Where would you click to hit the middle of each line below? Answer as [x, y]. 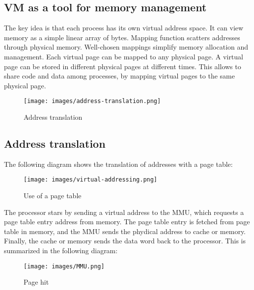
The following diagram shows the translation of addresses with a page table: [118, 164]
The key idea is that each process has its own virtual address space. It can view [124, 28]
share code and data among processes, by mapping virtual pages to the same [119, 76]
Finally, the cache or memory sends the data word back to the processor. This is [125, 241]
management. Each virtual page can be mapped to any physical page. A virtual [124, 56]
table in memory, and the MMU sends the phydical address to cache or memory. [125, 231]
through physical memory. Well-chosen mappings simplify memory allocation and [126, 47]
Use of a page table [53, 196]
